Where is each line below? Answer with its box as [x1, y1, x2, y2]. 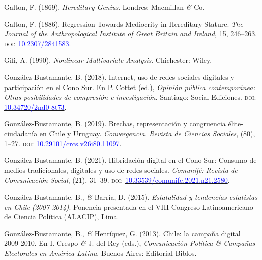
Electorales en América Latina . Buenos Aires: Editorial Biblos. [4, 247, 197, 258]
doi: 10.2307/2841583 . [4, 38, 71, 48]
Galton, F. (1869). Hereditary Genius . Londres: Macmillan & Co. [4, 2, 205, 12]
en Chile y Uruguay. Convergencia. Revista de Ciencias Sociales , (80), [39, 128, 255, 138]
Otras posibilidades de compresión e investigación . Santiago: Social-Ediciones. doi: [4, 92, 256, 102]
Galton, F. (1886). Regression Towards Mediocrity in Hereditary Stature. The [4, 18, 243, 29]
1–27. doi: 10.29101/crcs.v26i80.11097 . [4, 138, 122, 148]
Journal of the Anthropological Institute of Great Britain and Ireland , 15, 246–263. [4, 28, 257, 39]
